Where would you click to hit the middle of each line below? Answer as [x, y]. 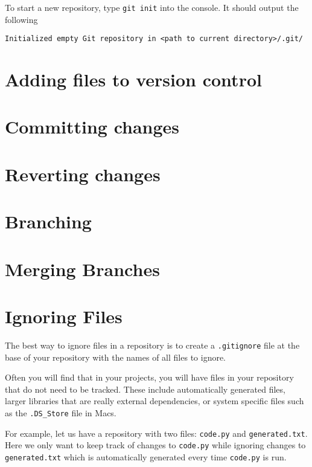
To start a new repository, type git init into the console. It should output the [152, 7]
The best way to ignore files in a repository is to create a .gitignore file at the [152, 345]
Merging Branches [82, 269]
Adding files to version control [133, 79]
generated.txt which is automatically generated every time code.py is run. [146, 456]
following [21, 19]
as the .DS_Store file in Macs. [61, 412]
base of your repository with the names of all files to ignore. [116, 357]
